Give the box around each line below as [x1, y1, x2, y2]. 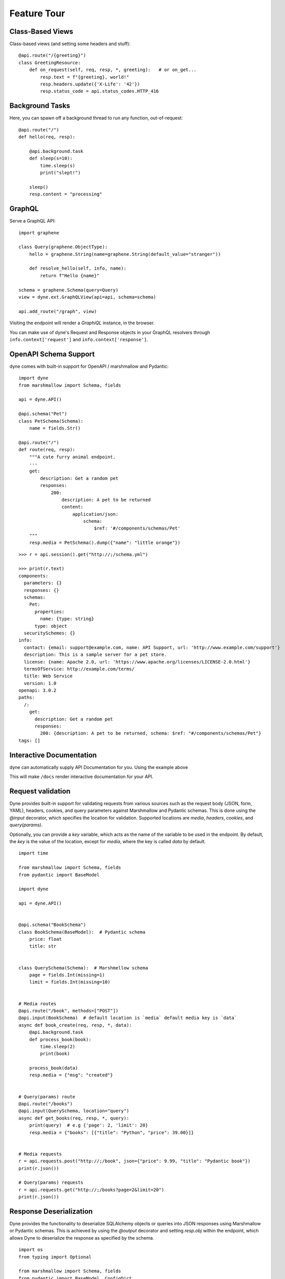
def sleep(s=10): [29, 156, 73, 161]
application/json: [72, 511, 119, 517]
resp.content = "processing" [29, 191, 102, 197]
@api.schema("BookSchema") [18, 922, 86, 928]
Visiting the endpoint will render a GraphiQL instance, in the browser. [9, 320, 155, 326]
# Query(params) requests [18, 1180, 84, 1185]
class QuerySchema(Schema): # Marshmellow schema [18, 965, 148, 971]
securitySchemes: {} [24, 630, 76, 636]
